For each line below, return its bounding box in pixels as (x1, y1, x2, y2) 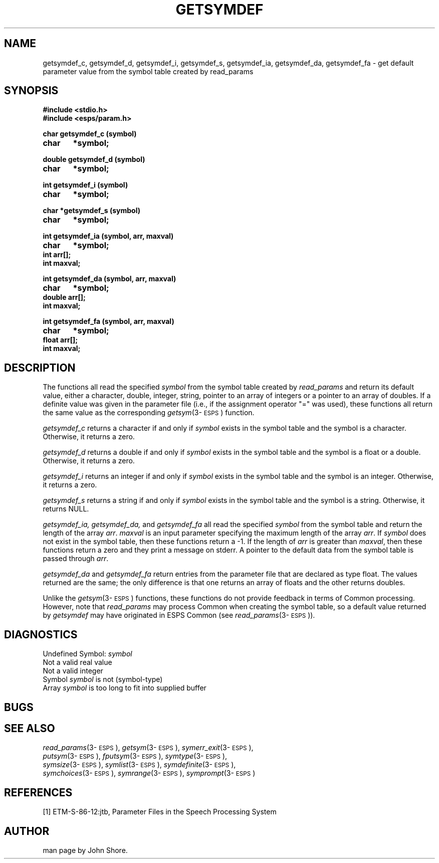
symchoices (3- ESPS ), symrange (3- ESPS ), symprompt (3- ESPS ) (43, 769, 256, 778)
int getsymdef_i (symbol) (43, 181, 128, 190)
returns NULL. (43, 504, 89, 513)
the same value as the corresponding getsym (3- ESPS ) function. (43, 408, 255, 417)
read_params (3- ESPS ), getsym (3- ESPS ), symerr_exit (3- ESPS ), (43, 743, 254, 752)
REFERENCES (4, 786, 73, 799)
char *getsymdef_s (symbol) (43, 206, 140, 215)
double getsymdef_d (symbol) (43, 155, 145, 164)
